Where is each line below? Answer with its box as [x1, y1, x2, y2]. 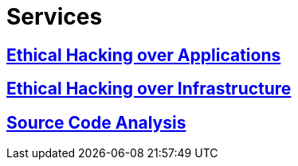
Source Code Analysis [6, 112, 186, 133]
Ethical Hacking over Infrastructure [6, 79, 292, 99]
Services [6, 3, 103, 30]
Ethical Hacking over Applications [6, 44, 281, 65]
